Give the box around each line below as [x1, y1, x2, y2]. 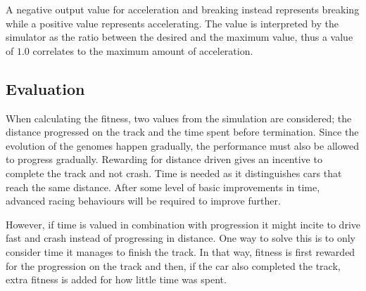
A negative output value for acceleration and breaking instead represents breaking [6, 2, 360, 16]
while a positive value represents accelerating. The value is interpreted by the [6, 15, 339, 30]
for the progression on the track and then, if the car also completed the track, [6, 258, 341, 273]
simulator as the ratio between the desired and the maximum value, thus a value [6, 30, 353, 44]
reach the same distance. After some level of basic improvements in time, [6, 179, 320, 194]
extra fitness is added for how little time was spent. [6, 272, 227, 287]
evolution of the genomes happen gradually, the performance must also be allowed [6, 138, 360, 153]
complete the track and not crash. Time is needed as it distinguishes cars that [6, 165, 342, 180]
